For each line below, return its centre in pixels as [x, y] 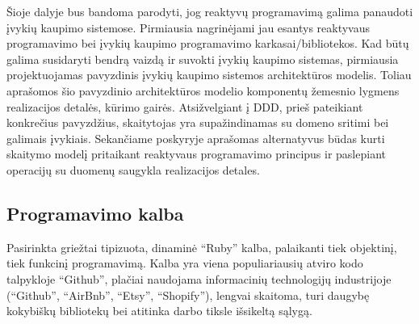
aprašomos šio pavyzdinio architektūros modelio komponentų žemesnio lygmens [203, 90]
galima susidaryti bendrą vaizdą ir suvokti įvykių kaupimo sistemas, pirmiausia [203, 59]
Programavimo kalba [95, 213]
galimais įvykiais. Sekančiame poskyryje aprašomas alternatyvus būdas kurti [196, 138]
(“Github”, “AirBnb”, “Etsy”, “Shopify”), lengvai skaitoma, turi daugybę [188, 295]
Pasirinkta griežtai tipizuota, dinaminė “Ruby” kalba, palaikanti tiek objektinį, [202, 247]
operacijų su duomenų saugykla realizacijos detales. [133, 169]
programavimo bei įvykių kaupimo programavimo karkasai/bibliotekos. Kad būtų [208, 43]
